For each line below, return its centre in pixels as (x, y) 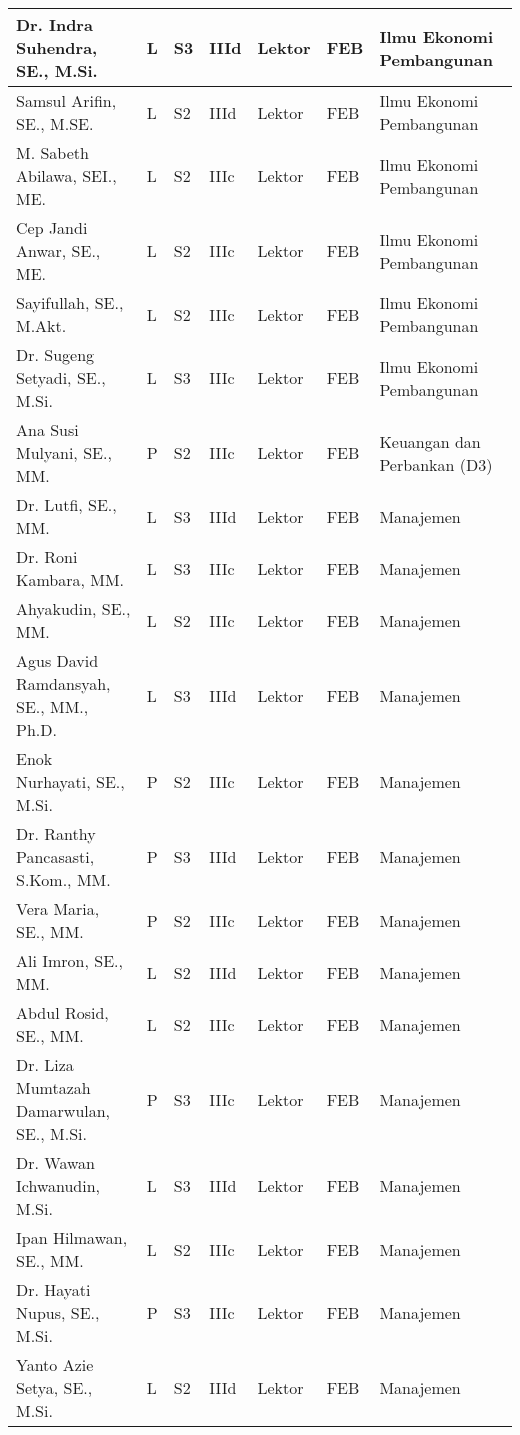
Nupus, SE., (58, 1312)
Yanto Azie (55, 1364)
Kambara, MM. (70, 579)
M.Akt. (41, 325)
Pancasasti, (55, 856)
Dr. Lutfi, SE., (66, 504)
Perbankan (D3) (436, 464)
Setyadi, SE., (61, 377)
